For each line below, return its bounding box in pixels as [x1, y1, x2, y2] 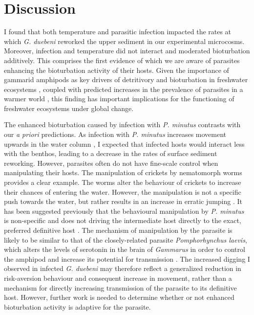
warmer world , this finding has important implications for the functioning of [4, 93, 234, 104]
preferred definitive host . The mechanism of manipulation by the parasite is [4, 225, 233, 235]
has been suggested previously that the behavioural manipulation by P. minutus [4, 205, 244, 216]
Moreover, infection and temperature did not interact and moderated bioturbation [4, 45, 250, 56]
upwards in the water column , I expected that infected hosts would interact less [4, 138, 245, 149]
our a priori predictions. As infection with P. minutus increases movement [4, 129, 227, 139]
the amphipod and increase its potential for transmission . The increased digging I [4, 253, 250, 264]
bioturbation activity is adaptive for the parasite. [4, 301, 151, 312]
